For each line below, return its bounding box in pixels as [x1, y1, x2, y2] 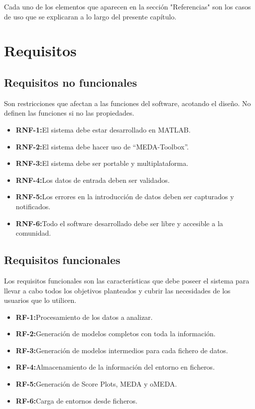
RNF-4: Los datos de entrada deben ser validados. [15, 174, 170, 185]
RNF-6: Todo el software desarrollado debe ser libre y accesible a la [15, 218, 223, 228]
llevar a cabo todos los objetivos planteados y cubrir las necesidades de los [4, 285, 231, 295]
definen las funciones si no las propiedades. [4, 108, 134, 118]
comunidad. [15, 228, 51, 238]
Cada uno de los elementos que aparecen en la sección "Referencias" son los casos [4, 1, 251, 11]
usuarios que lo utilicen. [4, 295, 77, 305]
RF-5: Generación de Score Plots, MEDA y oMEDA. [15, 379, 177, 389]
